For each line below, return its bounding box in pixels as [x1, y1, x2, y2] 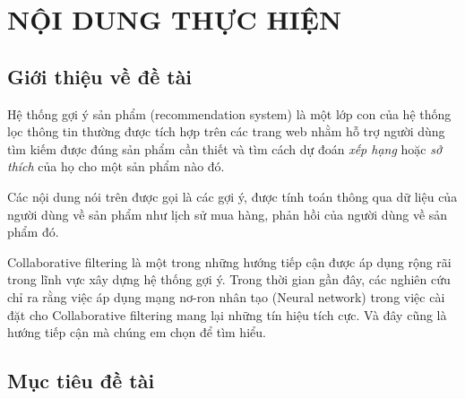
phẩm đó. [7, 222, 59, 241]
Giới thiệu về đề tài [7, 62, 193, 90]
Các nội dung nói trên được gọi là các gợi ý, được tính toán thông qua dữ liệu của [7, 186, 458, 205]
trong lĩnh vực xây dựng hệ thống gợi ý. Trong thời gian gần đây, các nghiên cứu [7, 270, 451, 289]
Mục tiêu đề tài [7, 367, 155, 395]
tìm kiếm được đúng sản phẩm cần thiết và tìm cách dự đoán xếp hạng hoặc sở [7, 139, 443, 158]
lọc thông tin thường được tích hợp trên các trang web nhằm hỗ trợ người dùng [7, 122, 445, 141]
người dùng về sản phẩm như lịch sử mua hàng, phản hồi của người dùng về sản [7, 204, 448, 223]
